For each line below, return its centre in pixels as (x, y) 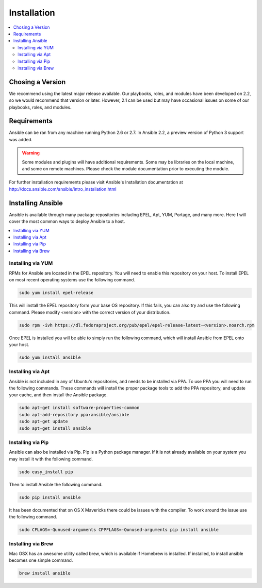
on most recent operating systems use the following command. (72, 280)
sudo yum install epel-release (57, 293)
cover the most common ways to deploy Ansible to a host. (67, 221)
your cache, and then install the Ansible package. (58, 395)
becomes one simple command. (41, 560)
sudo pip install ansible (50, 497)
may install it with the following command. (51, 459)
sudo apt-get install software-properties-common (79, 408)
